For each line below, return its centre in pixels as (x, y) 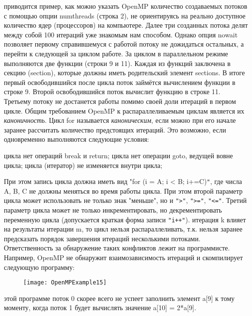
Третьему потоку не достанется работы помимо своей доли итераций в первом (120, 101)
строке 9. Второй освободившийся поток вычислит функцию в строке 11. (112, 91)
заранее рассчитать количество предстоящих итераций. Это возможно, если (115, 129)
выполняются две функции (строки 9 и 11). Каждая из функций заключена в (117, 63)
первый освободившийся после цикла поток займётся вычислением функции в (120, 82)
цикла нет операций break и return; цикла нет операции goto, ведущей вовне (118, 155)
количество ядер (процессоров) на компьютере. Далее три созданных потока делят (126, 25)
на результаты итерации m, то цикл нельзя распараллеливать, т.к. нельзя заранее (123, 229)
